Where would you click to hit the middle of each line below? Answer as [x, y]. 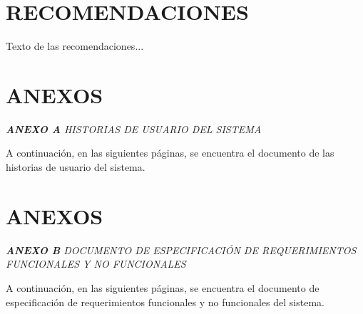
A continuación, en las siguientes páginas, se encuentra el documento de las [170, 153]
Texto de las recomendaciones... [75, 46]
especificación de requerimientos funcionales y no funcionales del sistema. [165, 302]
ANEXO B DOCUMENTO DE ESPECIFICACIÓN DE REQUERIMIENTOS [181, 250]
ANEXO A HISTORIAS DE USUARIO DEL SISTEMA [134, 129]
